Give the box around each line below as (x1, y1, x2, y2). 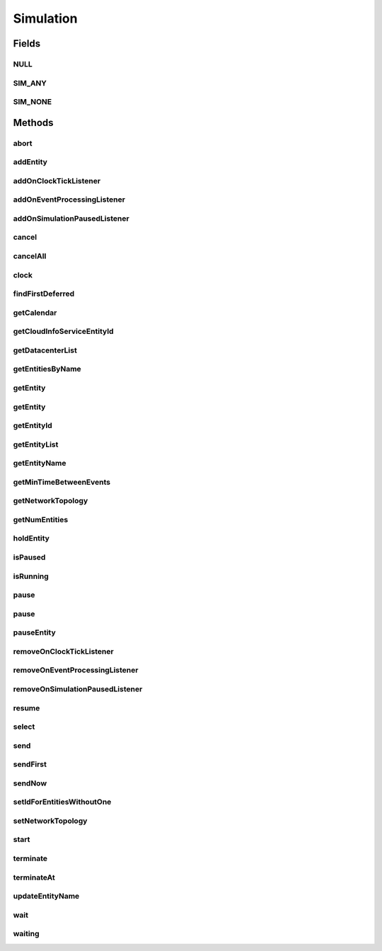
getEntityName (13, 459, 66, 468)
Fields (13, 38, 41, 50)
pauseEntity (13, 628, 56, 638)
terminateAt (13, 872, 56, 882)
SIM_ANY (13, 78, 47, 88)
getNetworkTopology (13, 496, 88, 506)
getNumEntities (13, 514, 69, 524)
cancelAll (13, 251, 47, 261)
